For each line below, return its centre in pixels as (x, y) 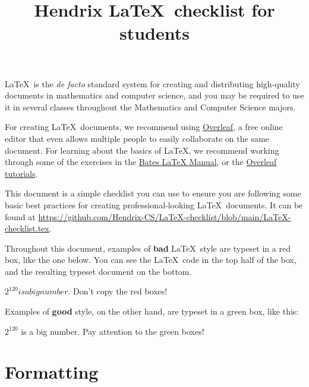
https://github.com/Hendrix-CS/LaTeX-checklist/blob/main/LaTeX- (165, 216)
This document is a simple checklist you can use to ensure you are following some (153, 193)
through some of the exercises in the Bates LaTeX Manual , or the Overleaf (141, 162)
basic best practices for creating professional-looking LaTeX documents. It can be (154, 204)
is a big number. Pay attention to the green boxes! (113, 331)
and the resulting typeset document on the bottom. (98, 271)
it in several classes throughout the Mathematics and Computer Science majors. (150, 107)
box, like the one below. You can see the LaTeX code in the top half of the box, (151, 260)
